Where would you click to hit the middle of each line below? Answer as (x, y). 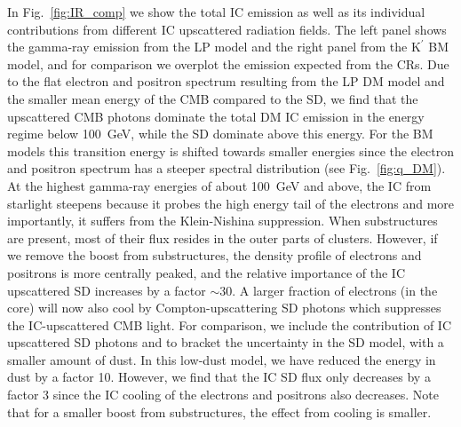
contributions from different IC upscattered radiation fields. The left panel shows (227, 29)
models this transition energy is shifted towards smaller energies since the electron (230, 150)
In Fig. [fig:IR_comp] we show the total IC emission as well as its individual (216, 12)
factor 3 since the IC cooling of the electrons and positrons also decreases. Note (223, 395)
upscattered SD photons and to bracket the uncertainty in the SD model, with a (226, 342)
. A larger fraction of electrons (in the (335, 290)
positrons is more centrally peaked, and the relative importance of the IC (207, 272)
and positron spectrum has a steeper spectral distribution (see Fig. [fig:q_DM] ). (227, 168)
